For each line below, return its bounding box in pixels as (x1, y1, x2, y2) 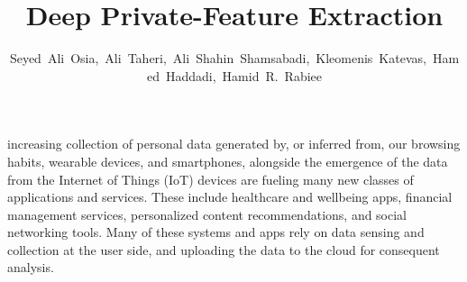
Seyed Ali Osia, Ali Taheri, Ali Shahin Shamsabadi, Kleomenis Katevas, (9, 49, 426, 68)
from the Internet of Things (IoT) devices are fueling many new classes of (7, 169, 414, 188)
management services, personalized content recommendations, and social (7, 205, 407, 223)
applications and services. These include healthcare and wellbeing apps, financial (7, 187, 453, 206)
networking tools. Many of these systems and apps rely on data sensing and (7, 223, 425, 241)
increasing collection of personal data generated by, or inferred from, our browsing (7, 134, 461, 153)
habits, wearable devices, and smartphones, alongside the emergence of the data (7, 151, 448, 170)
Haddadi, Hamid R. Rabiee (165, 66, 323, 85)
